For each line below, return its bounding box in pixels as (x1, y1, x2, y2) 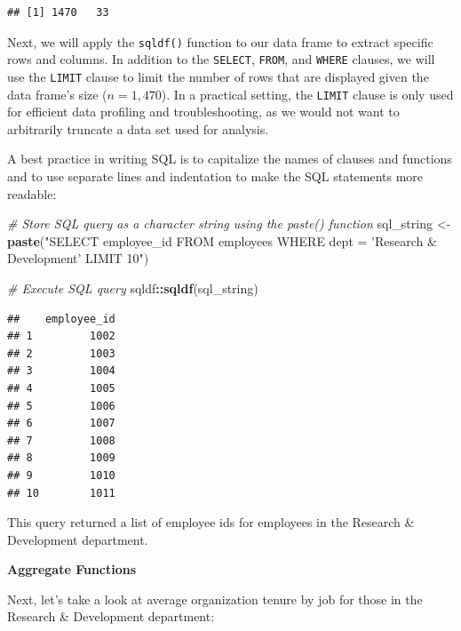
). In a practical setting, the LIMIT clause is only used (161, 84, 454, 103)
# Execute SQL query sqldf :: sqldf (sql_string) (7, 278, 258, 297)
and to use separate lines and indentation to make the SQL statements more (7, 167, 424, 185)
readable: (7, 184, 57, 203)
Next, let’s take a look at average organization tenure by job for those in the (7, 589, 423, 608)
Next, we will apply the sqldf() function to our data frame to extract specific (7, 32, 433, 51)
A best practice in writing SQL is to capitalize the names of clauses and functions (7, 149, 452, 168)
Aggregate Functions (7, 560, 137, 579)
